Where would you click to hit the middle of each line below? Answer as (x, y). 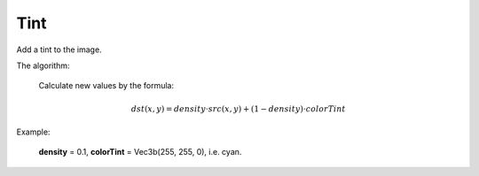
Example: (33, 132)
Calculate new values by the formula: (106, 86)
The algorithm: (43, 65)
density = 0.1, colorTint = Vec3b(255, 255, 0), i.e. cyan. (140, 152)
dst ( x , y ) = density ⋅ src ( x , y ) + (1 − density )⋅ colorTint (238, 109)
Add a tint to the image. (59, 50)
